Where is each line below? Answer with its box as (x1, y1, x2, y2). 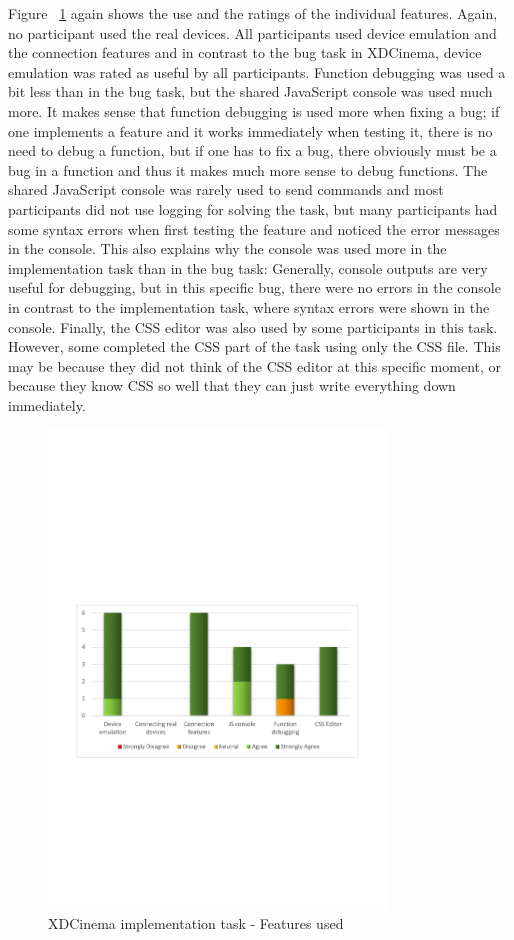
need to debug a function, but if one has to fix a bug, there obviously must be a (8, 140, 497, 161)
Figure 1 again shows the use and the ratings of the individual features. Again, (8, 3, 498, 23)
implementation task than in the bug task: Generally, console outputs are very (8, 257, 488, 278)
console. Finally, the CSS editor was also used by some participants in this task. (8, 316, 498, 337)
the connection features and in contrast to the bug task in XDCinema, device (8, 42, 482, 63)
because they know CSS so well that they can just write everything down (8, 375, 456, 396)
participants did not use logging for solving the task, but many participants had (8, 198, 498, 219)
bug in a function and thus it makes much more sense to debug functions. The (8, 159, 488, 180)
